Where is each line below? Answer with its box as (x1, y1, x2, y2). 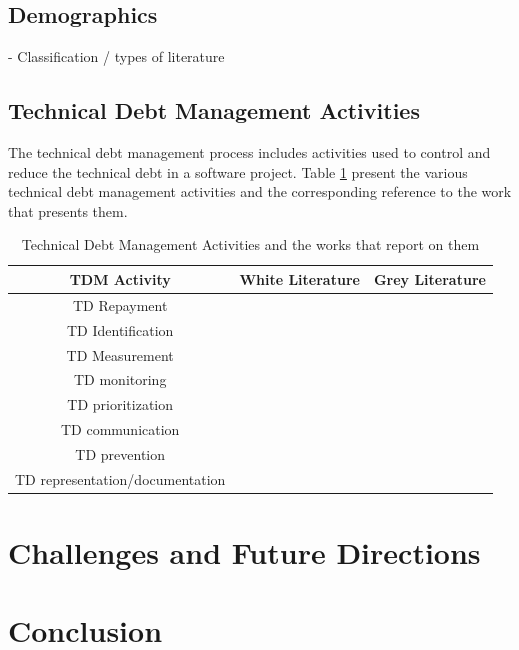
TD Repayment (72, 294, 168, 315)
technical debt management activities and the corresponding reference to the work (8, 181, 512, 202)
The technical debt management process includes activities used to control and (8, 142, 491, 162)
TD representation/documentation (15, 468, 226, 489)
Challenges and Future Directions (8, 532, 481, 572)
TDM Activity (69, 268, 171, 289)
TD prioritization (67, 394, 174, 415)
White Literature (239, 268, 360, 289)
